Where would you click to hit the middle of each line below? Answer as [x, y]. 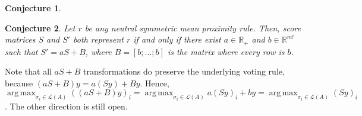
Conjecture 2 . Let [40, 28]
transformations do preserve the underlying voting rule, [184, 71]
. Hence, [155, 83]
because [19, 83]
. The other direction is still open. [66, 106]
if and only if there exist [177, 39]
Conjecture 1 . [33, 8]
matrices [20, 39]
